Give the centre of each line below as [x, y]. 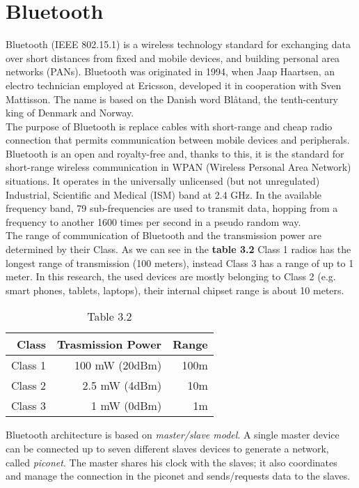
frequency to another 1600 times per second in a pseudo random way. [153, 221]
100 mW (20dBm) [118, 365]
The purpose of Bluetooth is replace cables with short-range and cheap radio [169, 126]
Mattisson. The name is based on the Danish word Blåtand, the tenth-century [172, 99]
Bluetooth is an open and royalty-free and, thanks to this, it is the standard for [175, 153]
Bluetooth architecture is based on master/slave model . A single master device [173, 435]
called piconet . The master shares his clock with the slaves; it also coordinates [171, 462]
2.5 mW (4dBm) [122, 386]
